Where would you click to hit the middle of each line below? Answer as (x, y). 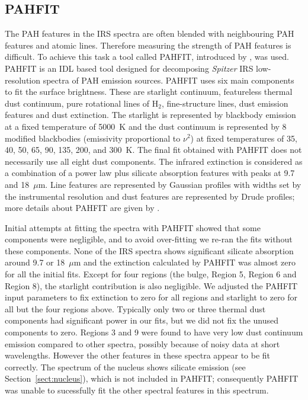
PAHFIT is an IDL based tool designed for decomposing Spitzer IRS (129, 68)
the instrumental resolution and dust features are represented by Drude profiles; (150, 196)
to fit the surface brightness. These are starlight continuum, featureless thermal (149, 92)
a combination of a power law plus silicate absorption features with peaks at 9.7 (150, 173)
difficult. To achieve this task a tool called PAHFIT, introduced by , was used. (147, 57)
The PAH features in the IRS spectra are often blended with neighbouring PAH (150, 33)
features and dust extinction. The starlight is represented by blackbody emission (150, 115)
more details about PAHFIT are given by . (82, 208)
